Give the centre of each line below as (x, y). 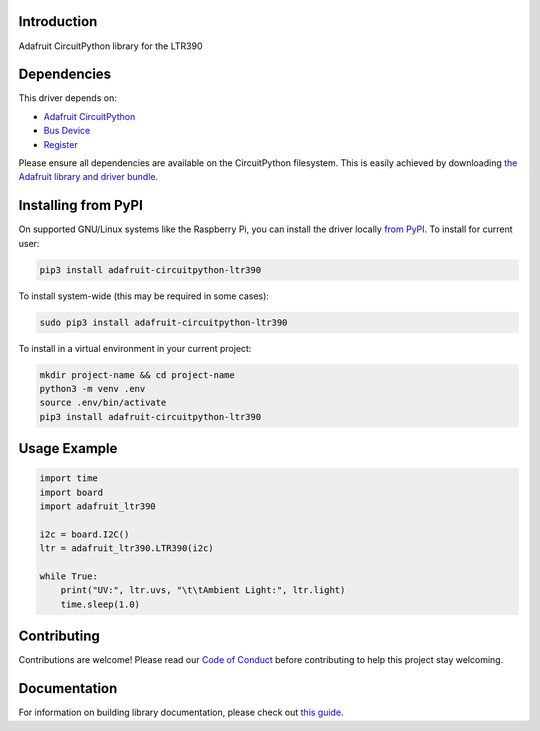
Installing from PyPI (81, 205)
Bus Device (67, 131)
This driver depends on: (67, 98)
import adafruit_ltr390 (98, 506)
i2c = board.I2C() (84, 534)
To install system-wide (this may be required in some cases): (144, 296)
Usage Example (68, 448)
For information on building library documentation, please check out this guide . (181, 712)
